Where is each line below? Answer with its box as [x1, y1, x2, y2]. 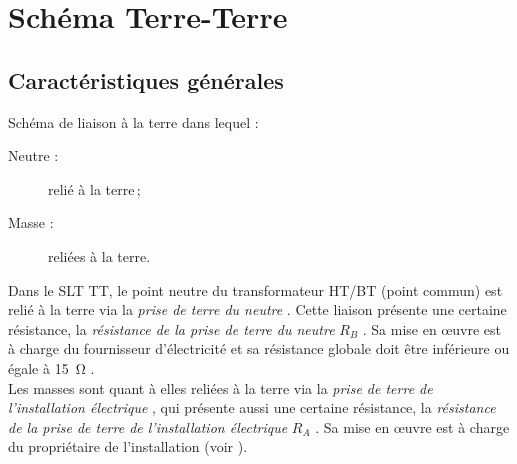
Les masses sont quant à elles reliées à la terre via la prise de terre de [8, 377, 433, 398]
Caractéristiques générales [8, 64, 284, 95]
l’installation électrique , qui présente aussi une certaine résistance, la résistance [8, 397, 496, 418]
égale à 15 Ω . [8, 357, 95, 378]
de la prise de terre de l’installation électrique [8, 416, 288, 437]
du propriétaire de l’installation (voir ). [8, 436, 248, 457]
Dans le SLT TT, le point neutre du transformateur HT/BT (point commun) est [8, 279, 503, 300]
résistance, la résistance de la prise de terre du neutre [8, 318, 335, 339]
